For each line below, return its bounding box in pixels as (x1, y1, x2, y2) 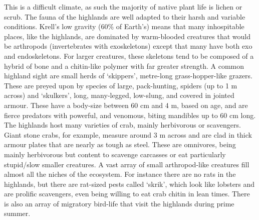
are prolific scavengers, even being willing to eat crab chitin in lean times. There (4, 188, 250, 199)
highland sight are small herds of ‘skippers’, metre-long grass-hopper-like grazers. (4, 70, 252, 81)
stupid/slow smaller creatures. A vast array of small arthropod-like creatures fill (4, 159, 249, 169)
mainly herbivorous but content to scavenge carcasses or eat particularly (4, 149, 226, 159)
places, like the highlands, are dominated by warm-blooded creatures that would (4, 31, 250, 41)
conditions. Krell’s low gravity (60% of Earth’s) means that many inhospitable (4, 21, 244, 32)
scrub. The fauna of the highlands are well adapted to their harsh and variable (4, 11, 245, 22)
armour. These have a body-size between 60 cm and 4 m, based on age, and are (4, 99, 248, 110)
